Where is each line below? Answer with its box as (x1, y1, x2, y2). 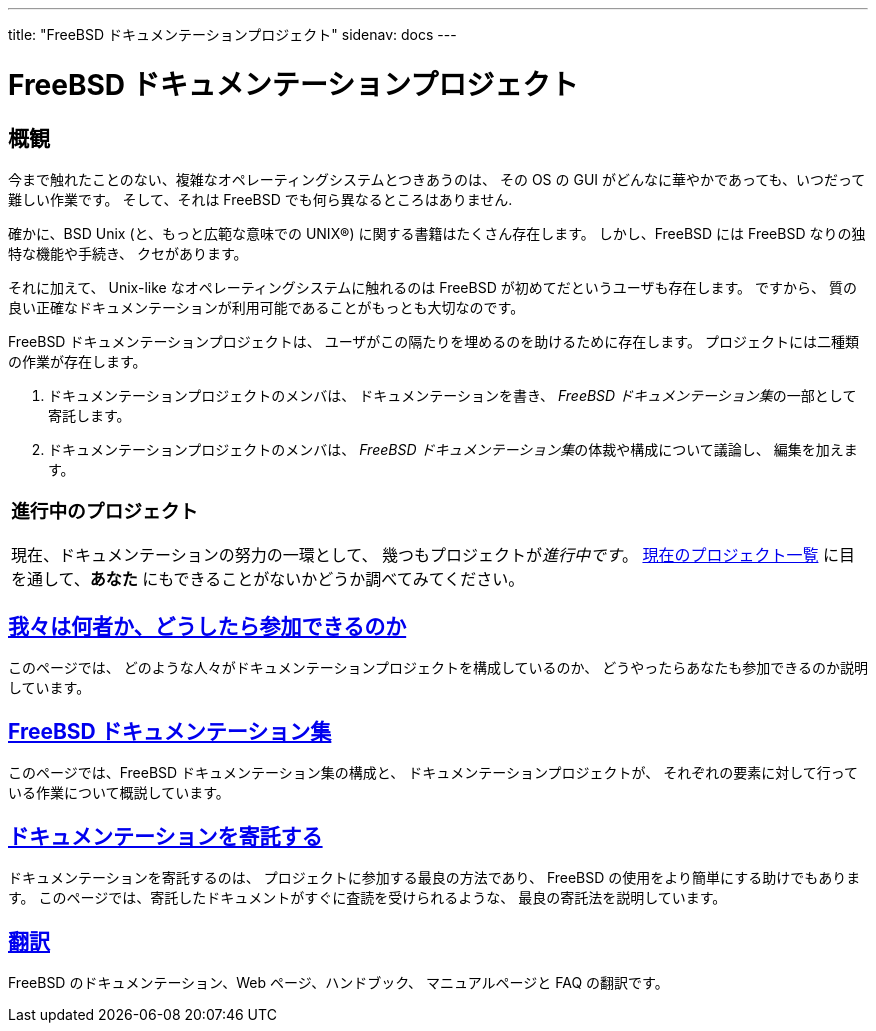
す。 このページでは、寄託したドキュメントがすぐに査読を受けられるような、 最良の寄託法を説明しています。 (8, 889, 727, 907)
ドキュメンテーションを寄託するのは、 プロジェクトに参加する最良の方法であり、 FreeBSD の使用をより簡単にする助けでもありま (8, 869, 861, 887)
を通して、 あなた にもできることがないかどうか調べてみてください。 (11, 568, 525, 589)
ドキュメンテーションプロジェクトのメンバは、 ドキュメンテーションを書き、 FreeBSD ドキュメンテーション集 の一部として (48, 386, 857, 404)
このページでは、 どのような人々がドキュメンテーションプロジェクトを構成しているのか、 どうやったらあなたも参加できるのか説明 (8, 659, 868, 677)
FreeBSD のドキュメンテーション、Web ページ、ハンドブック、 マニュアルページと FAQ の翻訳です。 (8, 974, 669, 992)
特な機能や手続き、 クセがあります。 (8, 244, 248, 262)
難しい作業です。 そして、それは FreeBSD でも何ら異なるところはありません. (8, 190, 513, 208)
